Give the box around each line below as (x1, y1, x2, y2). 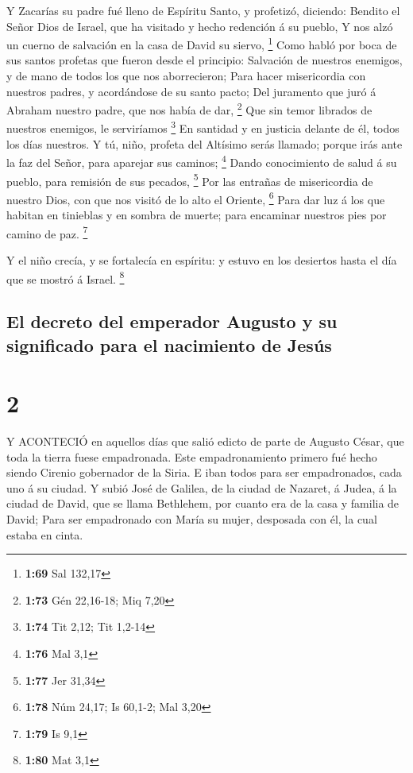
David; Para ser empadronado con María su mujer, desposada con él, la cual (6, 511, 377, 528)
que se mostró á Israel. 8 (6, 268, 125, 287)
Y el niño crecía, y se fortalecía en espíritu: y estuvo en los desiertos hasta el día (6, 251, 397, 268)
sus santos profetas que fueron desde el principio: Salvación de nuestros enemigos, (6, 52, 403, 68)
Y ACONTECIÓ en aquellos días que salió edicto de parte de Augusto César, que (6, 433, 404, 450)
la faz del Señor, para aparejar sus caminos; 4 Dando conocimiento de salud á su (6, 152, 397, 170)
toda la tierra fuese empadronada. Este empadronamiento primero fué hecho (6, 448, 377, 465)
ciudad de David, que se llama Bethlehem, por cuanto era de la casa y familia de (6, 495, 399, 512)
